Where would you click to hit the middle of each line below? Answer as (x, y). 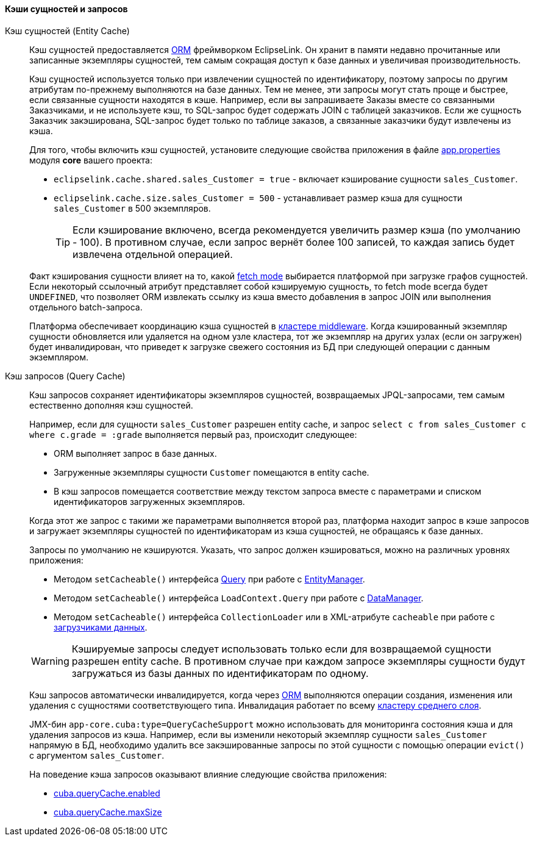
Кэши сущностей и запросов (66, 9)
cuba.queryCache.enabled (107, 793)
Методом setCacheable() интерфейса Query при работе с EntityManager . (209, 579)
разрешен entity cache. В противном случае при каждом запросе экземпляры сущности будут (298, 661)
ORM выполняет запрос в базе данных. (135, 453)
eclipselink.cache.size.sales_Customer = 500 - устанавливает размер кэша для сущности (258, 198)
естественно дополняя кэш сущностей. (111, 405)
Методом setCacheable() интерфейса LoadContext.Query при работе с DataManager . (239, 598)
